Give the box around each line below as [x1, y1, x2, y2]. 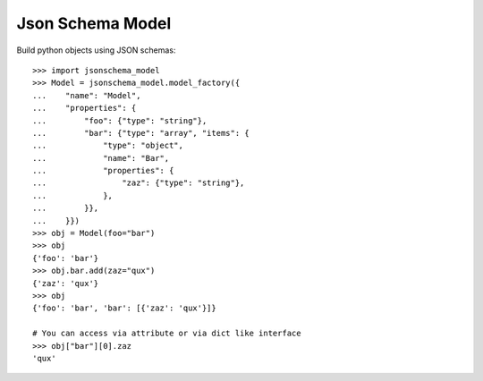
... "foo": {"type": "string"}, [32, 115, 208, 125]
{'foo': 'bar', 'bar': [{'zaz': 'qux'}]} [32, 303, 216, 313]
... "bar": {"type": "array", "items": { [32, 128, 250, 138]
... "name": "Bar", [32, 153, 170, 163]
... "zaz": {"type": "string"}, [32, 178, 245, 188]
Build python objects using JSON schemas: [16, 45, 176, 55]
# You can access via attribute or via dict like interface [32, 328, 301, 339]
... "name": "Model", [32, 90, 141, 100]
